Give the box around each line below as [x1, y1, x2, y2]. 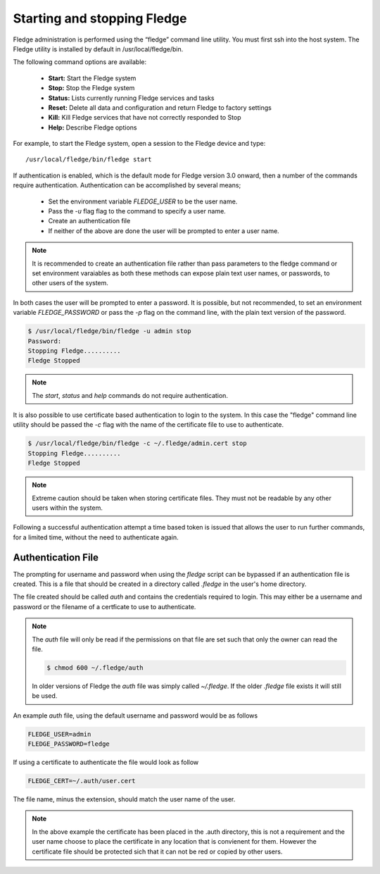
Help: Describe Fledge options [48, 123, 137, 132]
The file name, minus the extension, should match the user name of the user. [13, 795, 236, 804]
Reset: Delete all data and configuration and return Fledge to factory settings [48, 103, 272, 112]
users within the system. [32, 504, 103, 512]
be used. [32, 692, 58, 700]
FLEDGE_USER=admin [27, 730, 91, 738]
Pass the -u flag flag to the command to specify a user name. [48, 207, 227, 216]
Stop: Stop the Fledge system [48, 84, 135, 92]
